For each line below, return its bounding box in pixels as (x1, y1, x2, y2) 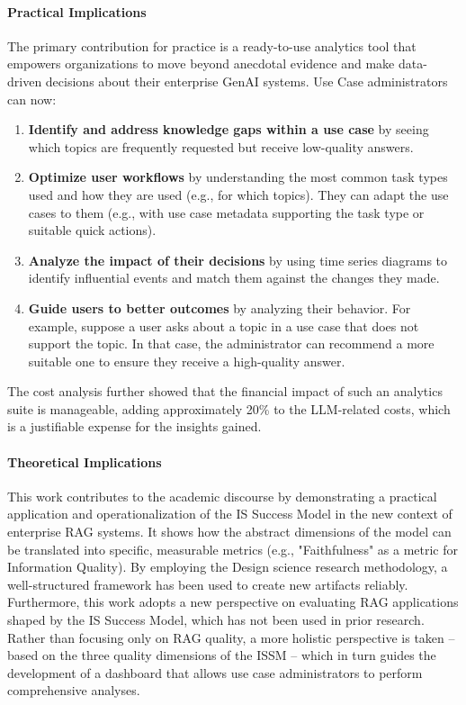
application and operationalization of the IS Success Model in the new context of (7, 504, 453, 523)
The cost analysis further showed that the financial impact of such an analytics (7, 382, 443, 401)
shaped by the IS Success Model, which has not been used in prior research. (7, 610, 425, 629)
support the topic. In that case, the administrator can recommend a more (28, 334, 435, 353)
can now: (7, 89, 57, 108)
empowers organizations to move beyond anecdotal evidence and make (7, 54, 395, 73)
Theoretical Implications (7, 452, 162, 471)
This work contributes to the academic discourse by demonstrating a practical (7, 486, 437, 505)
